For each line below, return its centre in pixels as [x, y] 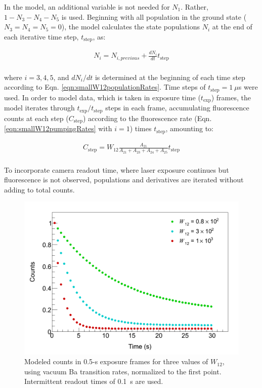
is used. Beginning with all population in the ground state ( [154, 16]
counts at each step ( [36, 118]
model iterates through [39, 108]
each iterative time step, [41, 36]
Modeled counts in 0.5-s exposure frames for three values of [116, 361]
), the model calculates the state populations [131, 27]
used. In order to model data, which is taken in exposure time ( [102, 97]
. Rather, [194, 7]
